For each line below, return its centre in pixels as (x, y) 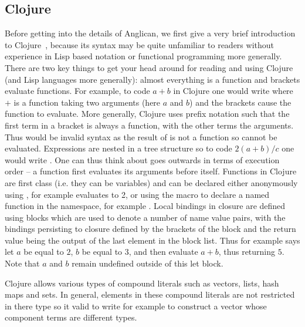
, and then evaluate (163, 252)
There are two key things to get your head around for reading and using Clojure (149, 67)
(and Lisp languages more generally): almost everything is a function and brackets (152, 79)
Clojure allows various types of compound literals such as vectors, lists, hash (142, 283)
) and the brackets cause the (240, 102)
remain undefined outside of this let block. (148, 263)
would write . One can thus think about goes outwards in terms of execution (142, 159)
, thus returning (247, 252)
